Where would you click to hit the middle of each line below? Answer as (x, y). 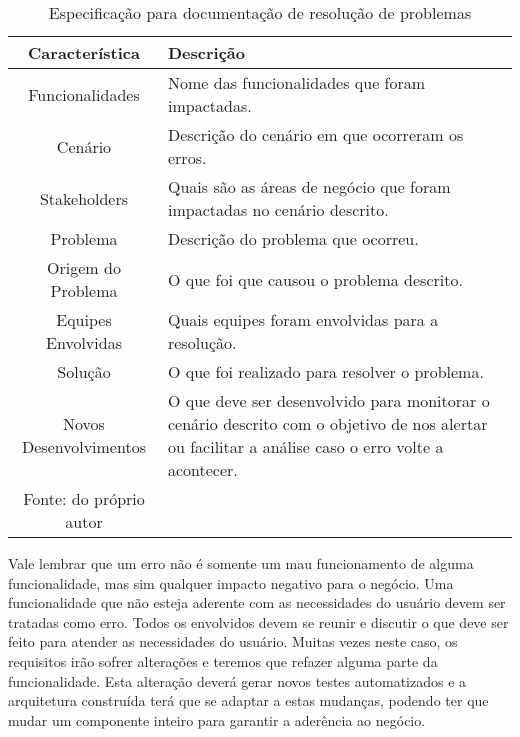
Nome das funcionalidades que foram (296, 82)
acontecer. (202, 469)
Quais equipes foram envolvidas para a (303, 319)
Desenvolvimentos (84, 446)
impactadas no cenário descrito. (278, 209)
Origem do (84, 267)
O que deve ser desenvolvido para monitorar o (328, 400)
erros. (187, 157)
